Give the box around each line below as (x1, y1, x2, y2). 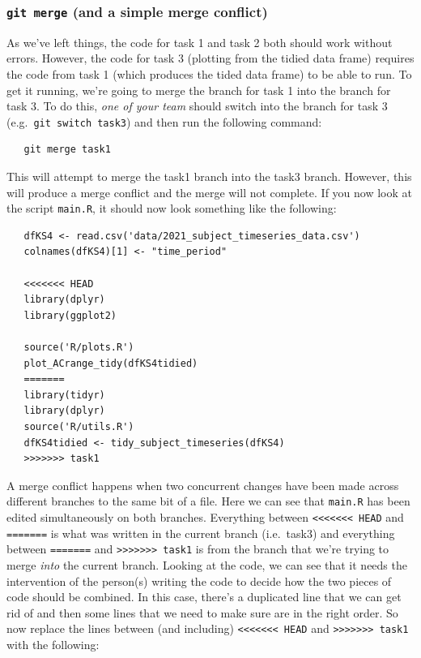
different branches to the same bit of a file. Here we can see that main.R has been (6, 492, 410, 510)
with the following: (6, 636, 100, 652)
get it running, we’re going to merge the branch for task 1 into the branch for (6, 81, 391, 98)
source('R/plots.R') (23, 342, 134, 353)
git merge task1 (23, 144, 111, 156)
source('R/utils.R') (23, 420, 134, 432)
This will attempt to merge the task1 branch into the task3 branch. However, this (6, 168, 412, 184)
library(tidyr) (23, 389, 105, 401)
